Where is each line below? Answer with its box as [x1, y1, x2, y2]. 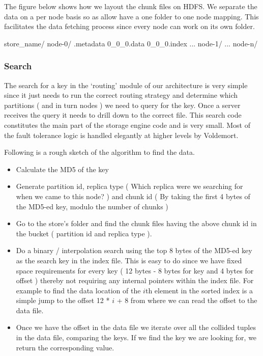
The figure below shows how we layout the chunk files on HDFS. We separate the [4, 1, 257, 11]
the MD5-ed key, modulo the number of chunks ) [16, 201, 168, 211]
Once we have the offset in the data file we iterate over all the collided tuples [16, 322, 256, 333]
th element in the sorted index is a [145, 285, 253, 295]
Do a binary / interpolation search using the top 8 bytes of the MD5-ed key [16, 245, 252, 256]
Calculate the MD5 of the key [16, 163, 109, 174]
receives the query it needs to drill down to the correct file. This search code [4, 109, 242, 120]
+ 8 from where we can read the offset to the [116, 295, 257, 306]
